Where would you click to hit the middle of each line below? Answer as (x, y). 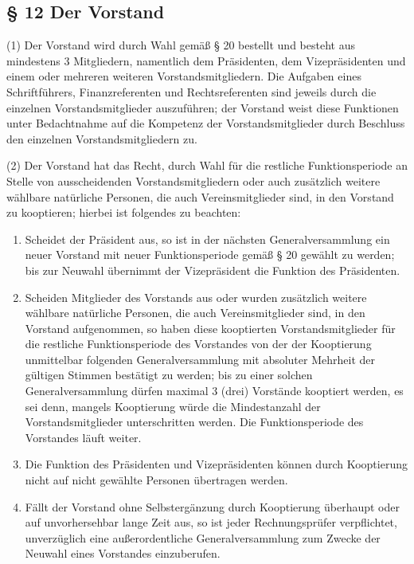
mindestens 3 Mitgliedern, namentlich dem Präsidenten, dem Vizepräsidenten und (206, 60)
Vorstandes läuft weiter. (83, 437)
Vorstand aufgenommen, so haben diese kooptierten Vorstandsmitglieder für (210, 328)
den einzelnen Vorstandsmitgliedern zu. (102, 138)
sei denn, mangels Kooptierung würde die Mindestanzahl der (173, 406)
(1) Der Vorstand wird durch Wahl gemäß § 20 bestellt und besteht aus (181, 45)
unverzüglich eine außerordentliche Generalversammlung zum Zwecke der (203, 537)
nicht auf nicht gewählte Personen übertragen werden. (156, 480)
